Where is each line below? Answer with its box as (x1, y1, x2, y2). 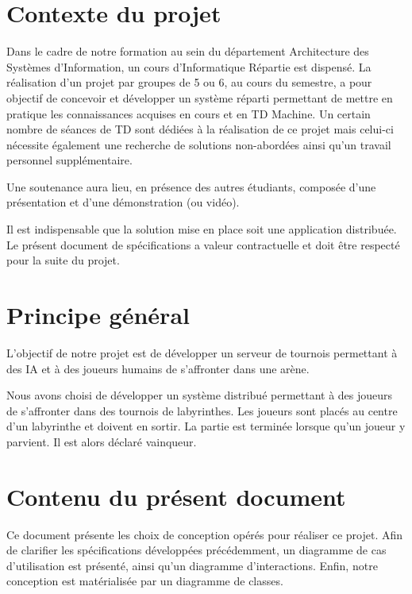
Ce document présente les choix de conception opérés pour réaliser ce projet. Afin (6, 526, 403, 542)
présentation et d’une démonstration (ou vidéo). (6, 194, 240, 210)
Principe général (6, 299, 190, 331)
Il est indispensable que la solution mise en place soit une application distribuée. (6, 221, 397, 237)
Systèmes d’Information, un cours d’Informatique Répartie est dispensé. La (6, 58, 372, 75)
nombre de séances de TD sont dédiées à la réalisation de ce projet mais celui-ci (6, 121, 394, 137)
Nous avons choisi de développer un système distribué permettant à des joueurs (6, 387, 393, 403)
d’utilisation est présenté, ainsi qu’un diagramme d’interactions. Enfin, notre (6, 557, 378, 573)
